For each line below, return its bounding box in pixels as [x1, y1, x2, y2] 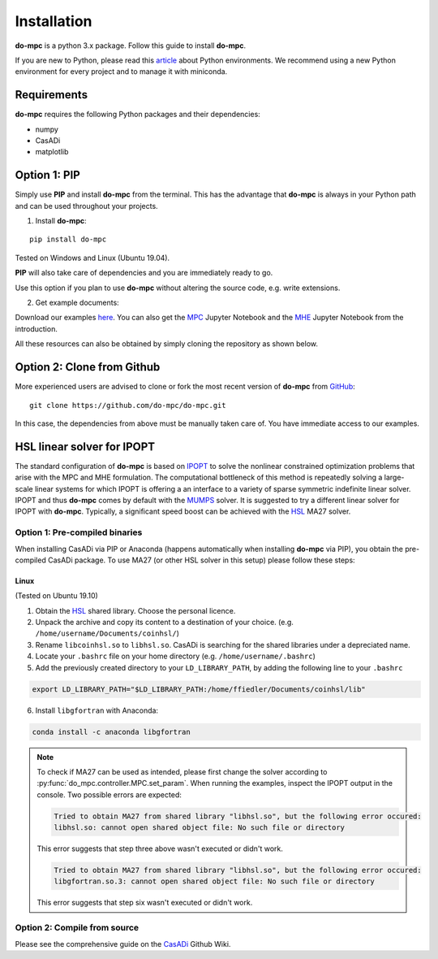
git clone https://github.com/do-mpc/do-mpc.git [29, 401, 226, 410]
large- [384, 472, 405, 483]
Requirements [15, 88, 88, 102]
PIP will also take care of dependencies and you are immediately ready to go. [15, 268, 273, 278]
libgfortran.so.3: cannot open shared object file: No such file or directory [54, 877, 375, 886]
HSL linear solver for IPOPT [15, 440, 156, 453]
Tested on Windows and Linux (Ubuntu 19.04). [15, 253, 170, 263]
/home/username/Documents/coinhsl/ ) [35, 628, 180, 638]
